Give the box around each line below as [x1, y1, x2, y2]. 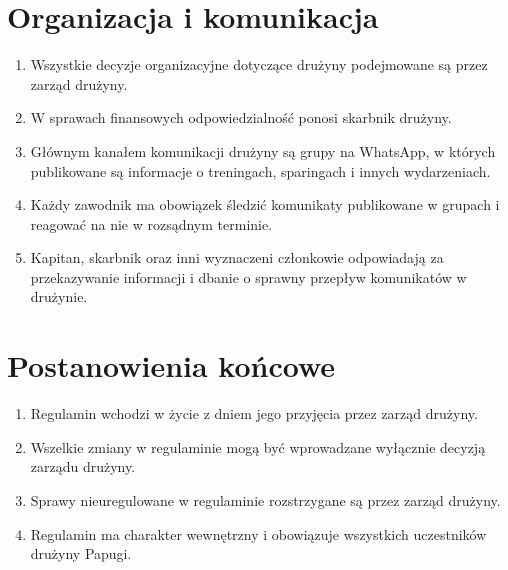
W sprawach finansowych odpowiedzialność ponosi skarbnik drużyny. [30, 107, 452, 128]
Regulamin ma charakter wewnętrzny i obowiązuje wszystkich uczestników [30, 523, 487, 544]
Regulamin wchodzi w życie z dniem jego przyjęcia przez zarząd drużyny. [30, 403, 478, 424]
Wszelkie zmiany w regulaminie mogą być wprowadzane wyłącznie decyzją [30, 436, 486, 457]
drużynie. [30, 286, 88, 307]
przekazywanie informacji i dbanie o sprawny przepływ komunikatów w [30, 266, 467, 287]
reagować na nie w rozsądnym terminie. [30, 213, 273, 234]
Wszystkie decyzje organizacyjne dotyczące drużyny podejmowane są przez [30, 54, 488, 75]
